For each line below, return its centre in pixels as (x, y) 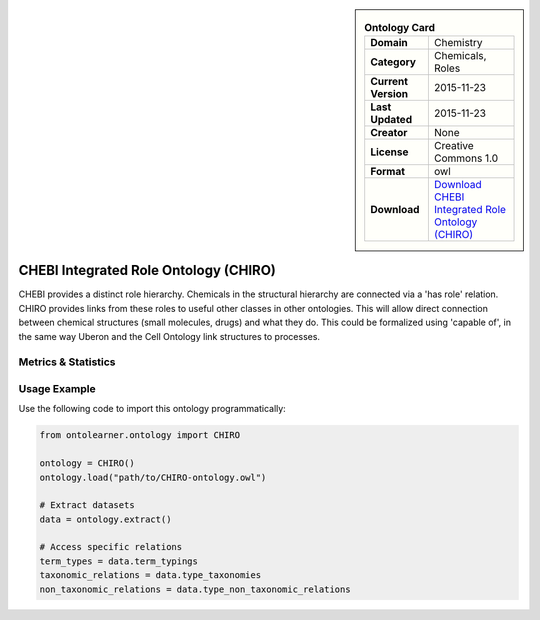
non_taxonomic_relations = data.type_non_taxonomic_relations (195, 589)
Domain (389, 43)
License (389, 152)
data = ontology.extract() (105, 519)
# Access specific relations (111, 547)
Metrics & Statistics (67, 362)
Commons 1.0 (466, 158)
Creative (453, 146)
